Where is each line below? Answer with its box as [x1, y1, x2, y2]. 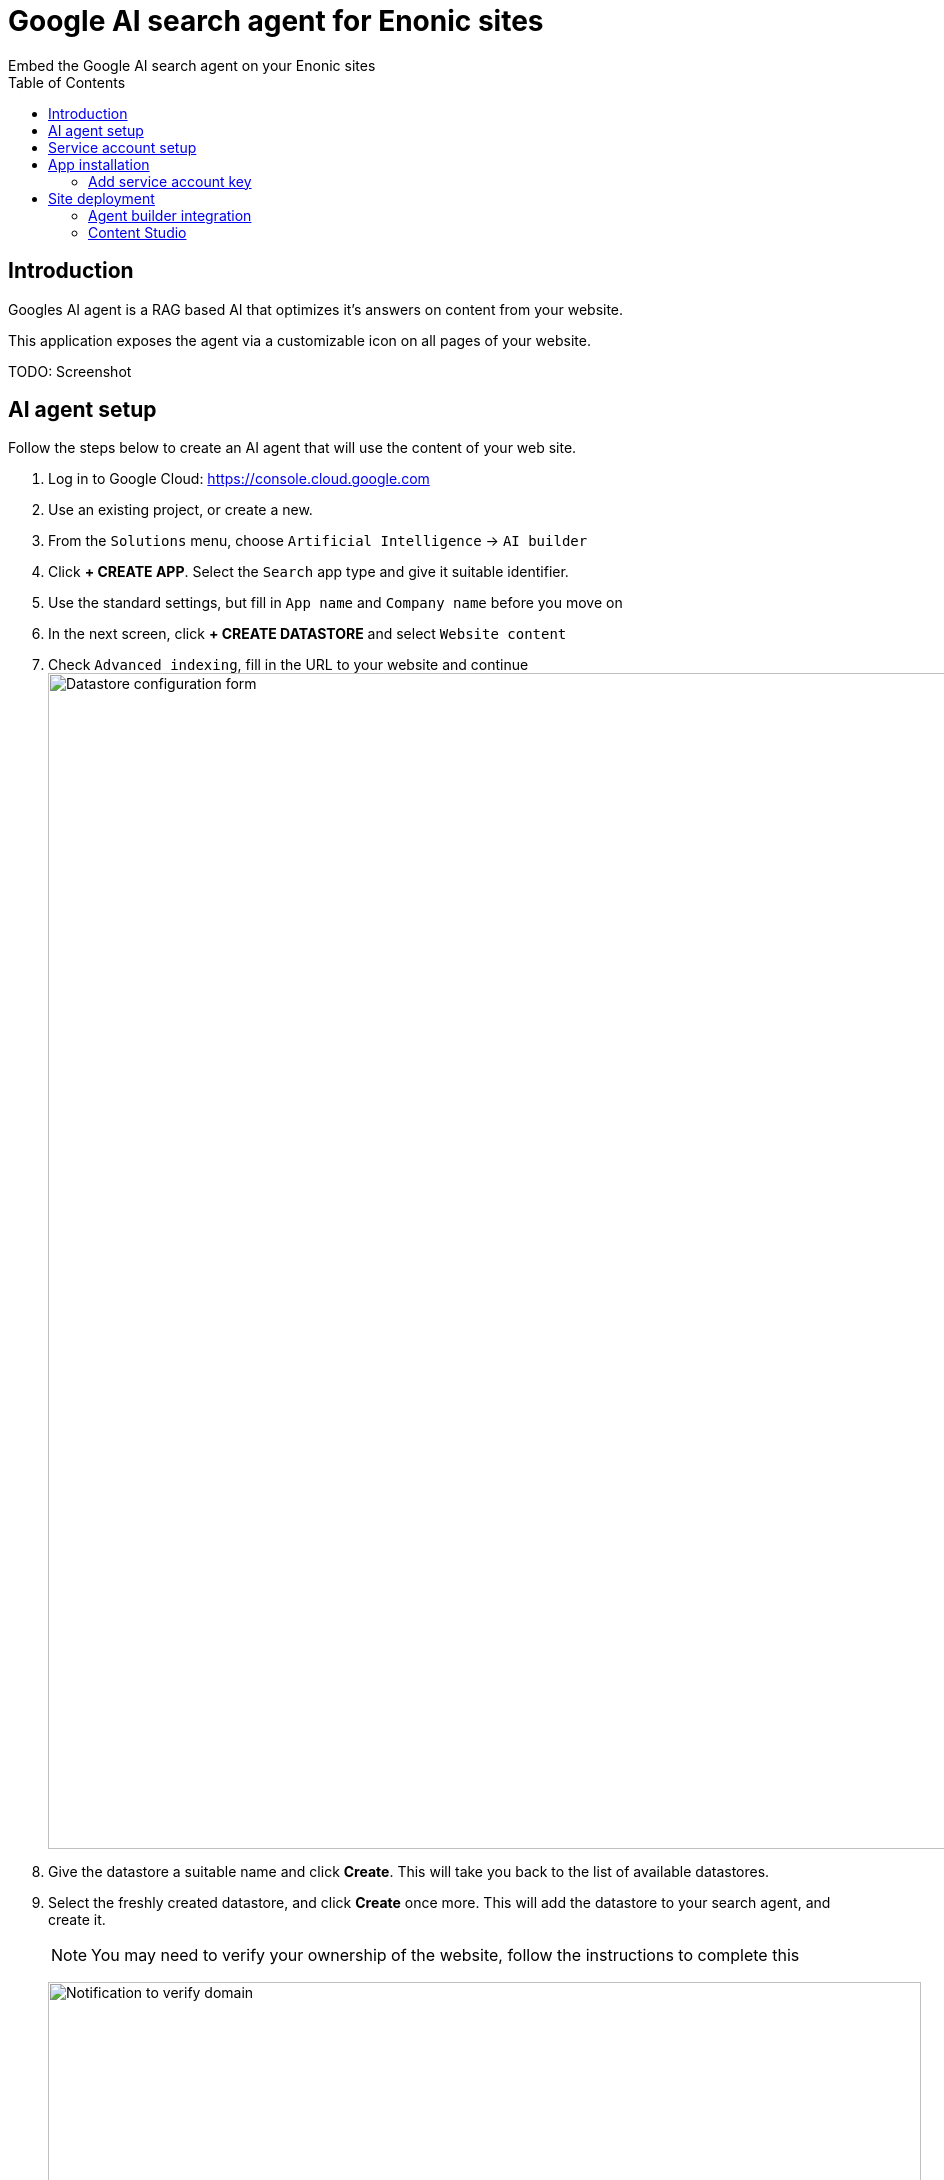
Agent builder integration [88, 206, 252, 224]
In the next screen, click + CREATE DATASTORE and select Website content [48, 625, 567, 643]
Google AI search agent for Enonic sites [8, 4, 544, 38]
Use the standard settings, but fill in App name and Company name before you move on [48, 594, 623, 612]
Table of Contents [8, 73, 126, 91]
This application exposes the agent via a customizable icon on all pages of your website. [8, 331, 591, 349]
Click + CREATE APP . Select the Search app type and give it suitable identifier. [48, 563, 569, 581]
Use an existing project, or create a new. [48, 501, 313, 519]
